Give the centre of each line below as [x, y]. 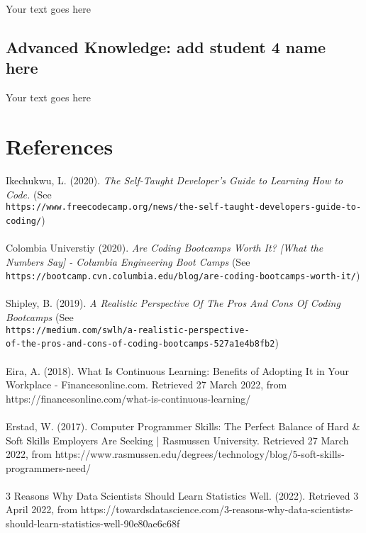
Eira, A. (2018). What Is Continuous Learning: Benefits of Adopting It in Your [177, 370]
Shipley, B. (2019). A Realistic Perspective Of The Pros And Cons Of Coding [173, 303]
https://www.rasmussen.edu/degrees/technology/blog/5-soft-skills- [200, 454]
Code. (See [29, 194]
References [60, 146]
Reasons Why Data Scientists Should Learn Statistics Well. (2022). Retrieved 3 [186, 495]
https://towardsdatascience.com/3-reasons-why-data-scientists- [217, 509]
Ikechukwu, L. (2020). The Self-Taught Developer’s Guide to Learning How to [174, 180]
